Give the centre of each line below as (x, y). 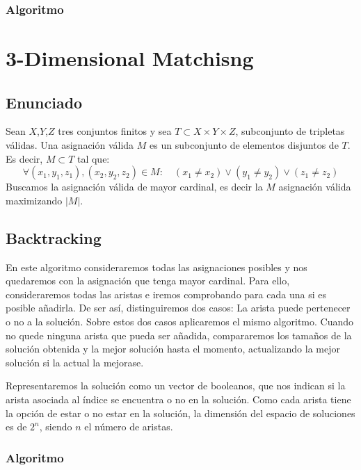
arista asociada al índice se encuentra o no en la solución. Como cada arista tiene (178, 399)
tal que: (93, 158)
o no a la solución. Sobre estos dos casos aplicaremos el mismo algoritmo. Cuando (180, 321)
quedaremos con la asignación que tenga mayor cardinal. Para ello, (148, 281)
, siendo (56, 427)
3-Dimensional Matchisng (130, 58)
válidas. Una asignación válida (70, 145)
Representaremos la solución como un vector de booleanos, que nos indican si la (176, 386)
